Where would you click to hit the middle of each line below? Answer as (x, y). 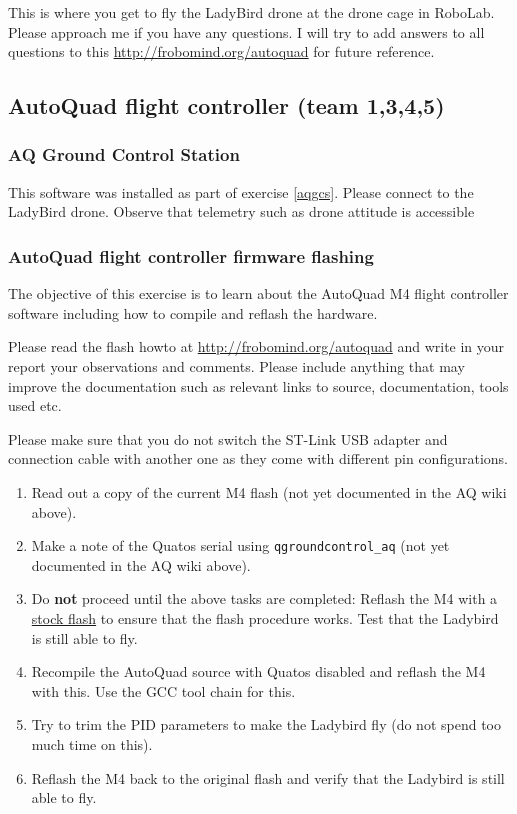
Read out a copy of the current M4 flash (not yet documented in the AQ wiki (269, 491)
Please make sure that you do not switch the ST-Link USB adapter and (228, 438)
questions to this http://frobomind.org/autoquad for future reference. (221, 51)
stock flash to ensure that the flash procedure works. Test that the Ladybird (265, 617)
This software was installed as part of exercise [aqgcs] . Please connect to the (241, 191)
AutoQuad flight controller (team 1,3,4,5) (226, 105)
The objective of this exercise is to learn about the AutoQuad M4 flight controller (258, 293)
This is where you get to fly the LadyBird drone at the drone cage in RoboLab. (251, 12)
